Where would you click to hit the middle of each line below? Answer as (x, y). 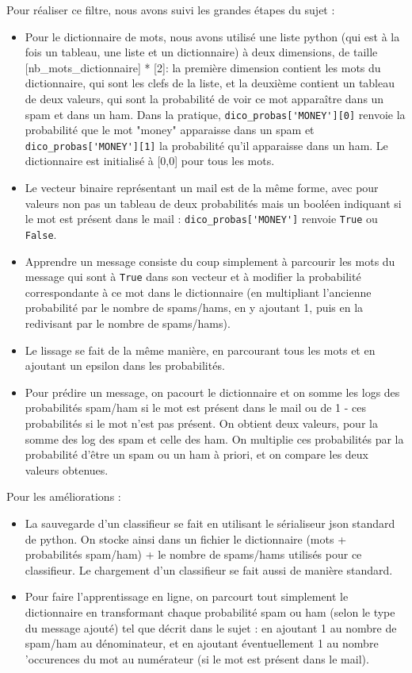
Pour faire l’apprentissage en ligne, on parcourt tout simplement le (187, 596)
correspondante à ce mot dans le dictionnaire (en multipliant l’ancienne (198, 292)
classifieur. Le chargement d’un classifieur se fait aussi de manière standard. (209, 569)
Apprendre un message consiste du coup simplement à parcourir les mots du (210, 261)
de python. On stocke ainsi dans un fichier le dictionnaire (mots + (186, 538)
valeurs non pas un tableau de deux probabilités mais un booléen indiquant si (213, 203)
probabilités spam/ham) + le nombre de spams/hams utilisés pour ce (193, 554)
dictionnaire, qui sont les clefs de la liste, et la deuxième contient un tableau (210, 83)
